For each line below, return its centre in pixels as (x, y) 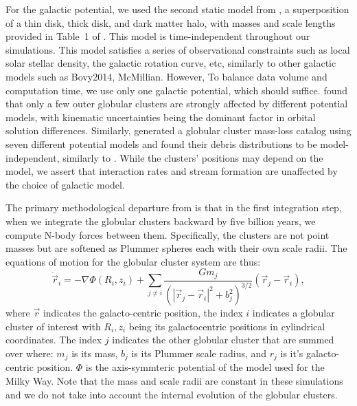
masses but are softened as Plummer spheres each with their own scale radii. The (176, 248)
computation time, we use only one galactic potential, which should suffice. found (177, 90)
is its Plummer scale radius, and (199, 353)
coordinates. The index (54, 340)
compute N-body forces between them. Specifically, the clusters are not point (168, 234)
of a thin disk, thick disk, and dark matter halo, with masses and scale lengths (171, 22)
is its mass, (95, 353)
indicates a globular (293, 313)
